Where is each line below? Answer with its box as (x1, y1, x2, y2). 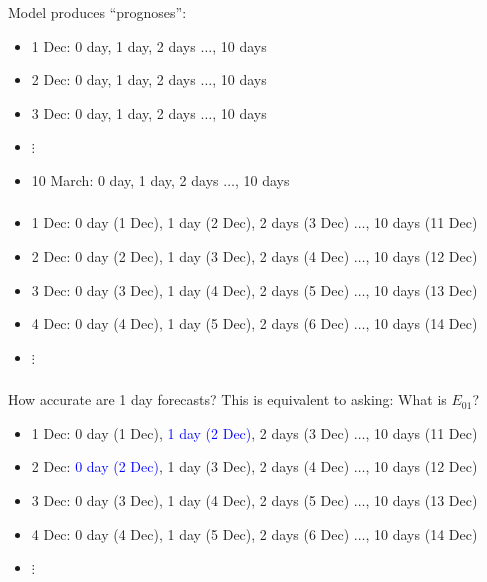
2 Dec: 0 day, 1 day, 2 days (31, 69, 196, 90)
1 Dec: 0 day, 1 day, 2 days (31, 35, 196, 56)
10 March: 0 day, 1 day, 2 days (31, 169, 219, 190)
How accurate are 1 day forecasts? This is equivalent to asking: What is (8, 389, 447, 410)
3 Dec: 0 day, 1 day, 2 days (31, 102, 196, 123)
